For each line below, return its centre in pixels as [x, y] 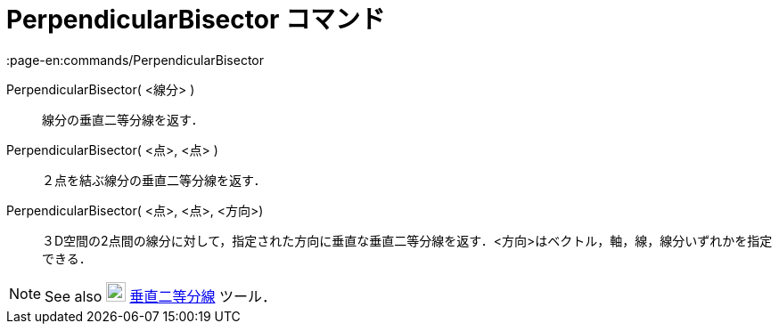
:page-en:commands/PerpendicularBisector [135, 60]
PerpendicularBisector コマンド [196, 20]
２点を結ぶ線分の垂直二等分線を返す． [154, 180]
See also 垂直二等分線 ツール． [160, 296]
